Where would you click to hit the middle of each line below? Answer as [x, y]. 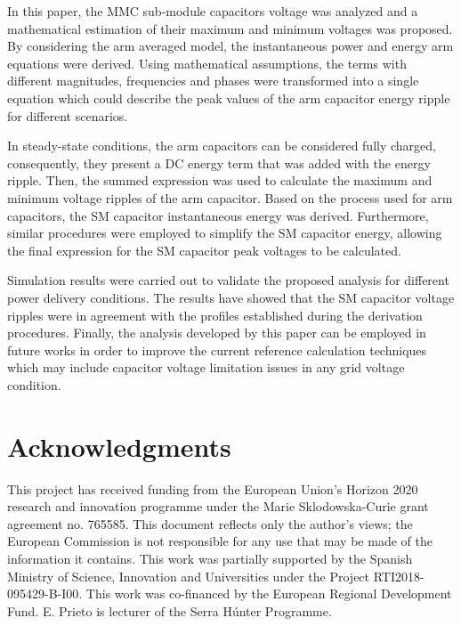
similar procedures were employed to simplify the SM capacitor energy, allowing [225, 233]
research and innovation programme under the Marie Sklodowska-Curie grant [218, 506]
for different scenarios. [68, 115]
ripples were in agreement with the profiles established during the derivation [215, 315]
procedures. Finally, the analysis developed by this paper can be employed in [217, 333]
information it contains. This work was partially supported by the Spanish [210, 558]
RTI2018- [399, 576]
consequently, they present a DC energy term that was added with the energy [219, 163]
